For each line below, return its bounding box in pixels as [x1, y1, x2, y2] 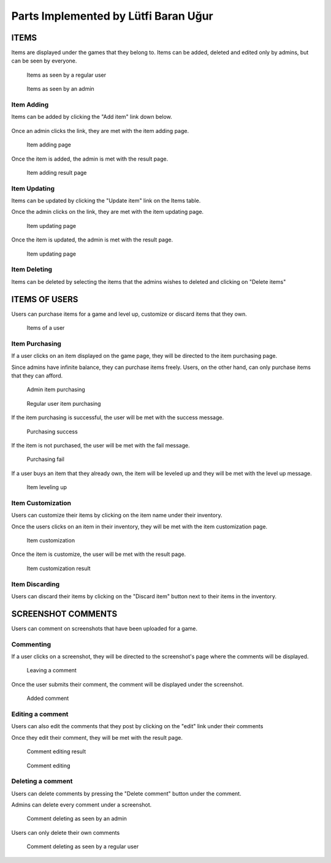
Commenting [11, 640, 51, 648]
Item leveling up [26, 484, 67, 491]
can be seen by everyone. [11, 57, 77, 64]
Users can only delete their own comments [11, 829, 120, 836]
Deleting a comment [11, 777, 73, 786]
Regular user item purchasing [26, 400, 101, 407]
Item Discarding [11, 580, 60, 588]
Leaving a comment [26, 667, 77, 674]
